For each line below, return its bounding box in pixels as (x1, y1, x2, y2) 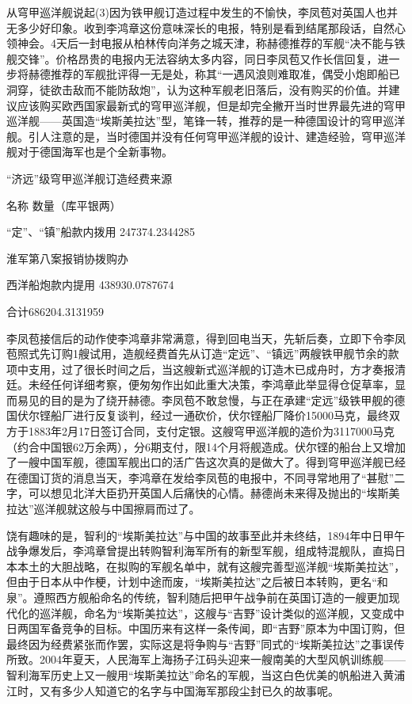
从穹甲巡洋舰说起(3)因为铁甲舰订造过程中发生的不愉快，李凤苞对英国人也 (6, 4, 387, 20)
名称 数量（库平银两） (6, 196, 121, 213)
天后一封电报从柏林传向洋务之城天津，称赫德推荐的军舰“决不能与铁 (55, 35, 406, 51)
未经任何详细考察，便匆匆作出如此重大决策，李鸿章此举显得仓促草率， (28, 376, 395, 393)
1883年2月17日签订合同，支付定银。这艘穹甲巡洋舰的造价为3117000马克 (28, 423, 395, 440)
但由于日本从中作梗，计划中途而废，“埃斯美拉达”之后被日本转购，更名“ (6, 573, 377, 590)
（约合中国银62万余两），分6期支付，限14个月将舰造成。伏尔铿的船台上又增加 (6, 438, 406, 455)
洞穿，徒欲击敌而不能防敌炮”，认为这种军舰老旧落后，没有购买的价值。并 (6, 81, 389, 97)
